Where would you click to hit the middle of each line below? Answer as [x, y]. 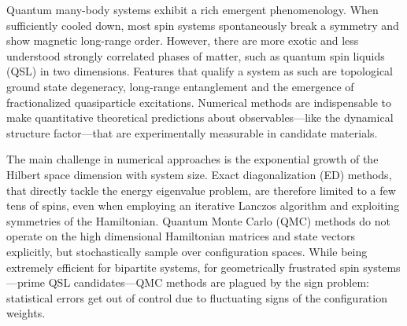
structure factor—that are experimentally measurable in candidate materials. [192, 132]
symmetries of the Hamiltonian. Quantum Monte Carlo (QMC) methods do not [198, 220]
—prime [26, 282]
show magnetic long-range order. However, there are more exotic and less [183, 40]
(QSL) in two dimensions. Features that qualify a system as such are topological [200, 71]
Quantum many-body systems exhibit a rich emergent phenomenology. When [192, 9]
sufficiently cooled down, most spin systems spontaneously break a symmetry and [203, 25]
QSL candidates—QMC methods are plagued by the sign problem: [209, 282]
